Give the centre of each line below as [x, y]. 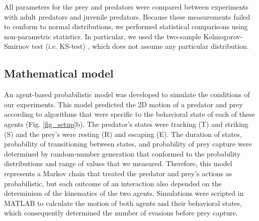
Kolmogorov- [223, 36]
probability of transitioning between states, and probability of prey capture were [128, 144]
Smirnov [17, 46]
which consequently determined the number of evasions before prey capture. [121, 213]
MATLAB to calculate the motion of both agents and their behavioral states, [123, 203]
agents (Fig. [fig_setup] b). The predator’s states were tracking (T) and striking [126, 124]
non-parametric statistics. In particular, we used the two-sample [103, 36]
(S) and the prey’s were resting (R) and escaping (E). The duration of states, [123, 134]
